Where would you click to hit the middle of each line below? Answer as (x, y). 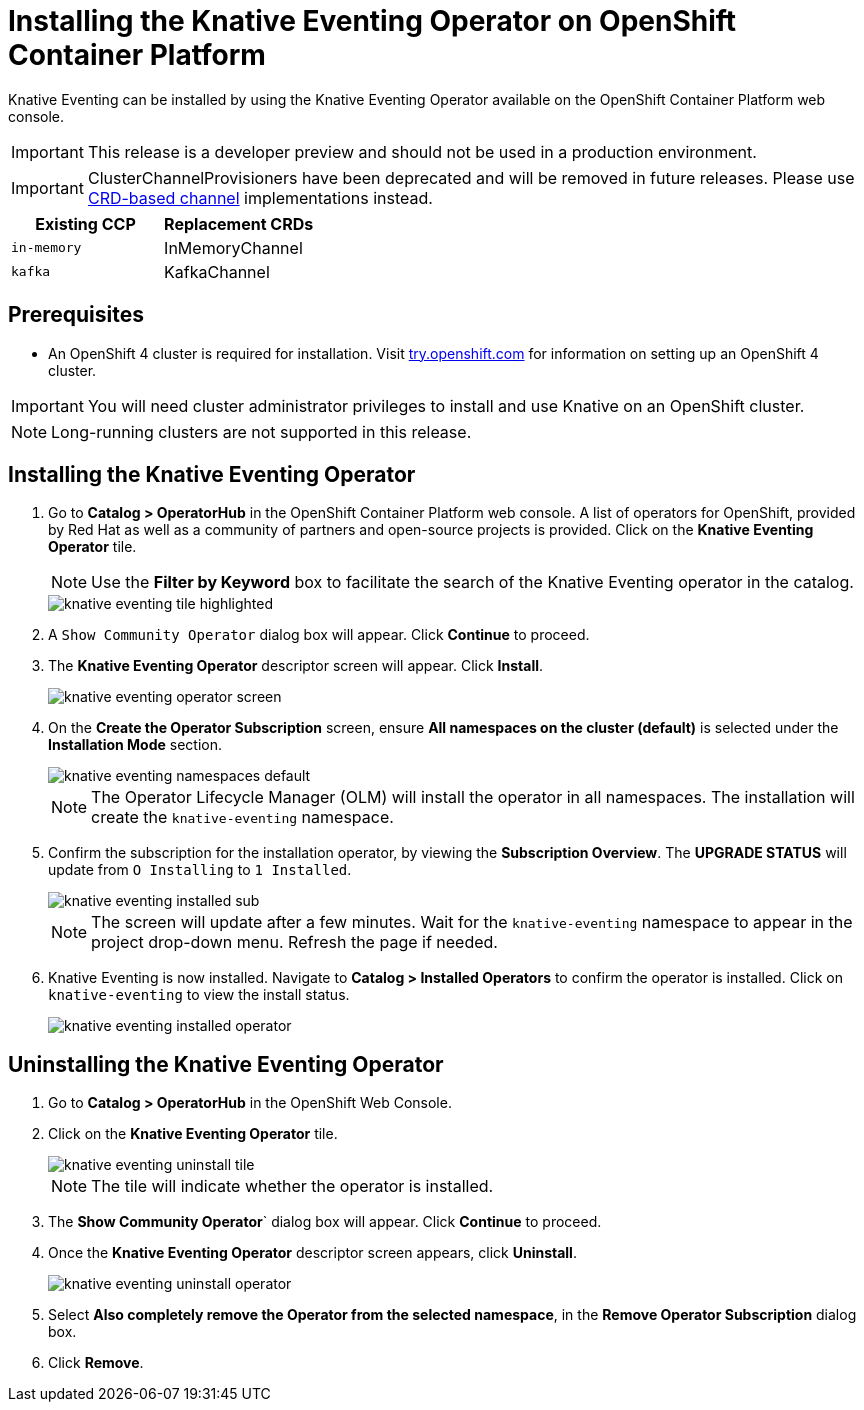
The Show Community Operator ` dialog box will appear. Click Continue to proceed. (325, 1222)
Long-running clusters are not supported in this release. (261, 431)
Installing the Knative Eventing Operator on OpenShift (372, 21)
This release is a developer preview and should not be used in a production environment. (422, 151)
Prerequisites (76, 315)
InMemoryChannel (233, 247)
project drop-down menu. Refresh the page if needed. (294, 942)
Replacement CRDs (239, 223)
